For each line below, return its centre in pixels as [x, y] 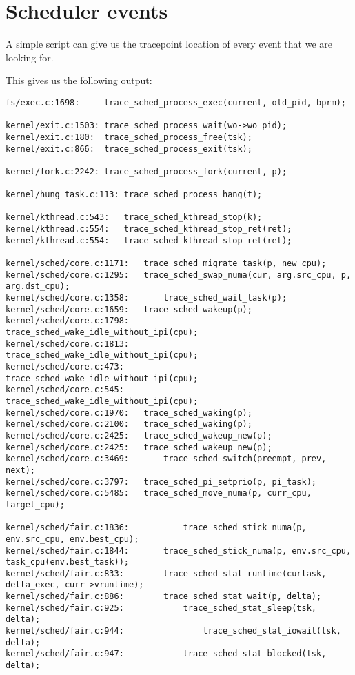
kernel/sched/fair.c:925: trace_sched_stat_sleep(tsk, [161, 608]
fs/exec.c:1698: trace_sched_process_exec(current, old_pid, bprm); [176, 102]
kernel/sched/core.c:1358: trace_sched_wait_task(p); [146, 298]
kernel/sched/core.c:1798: [67, 321]
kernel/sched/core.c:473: [65, 367]
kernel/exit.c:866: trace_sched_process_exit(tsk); [129, 149]
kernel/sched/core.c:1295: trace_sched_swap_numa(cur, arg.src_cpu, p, [179, 275]
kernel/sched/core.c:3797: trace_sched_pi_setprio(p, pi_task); [161, 482]
